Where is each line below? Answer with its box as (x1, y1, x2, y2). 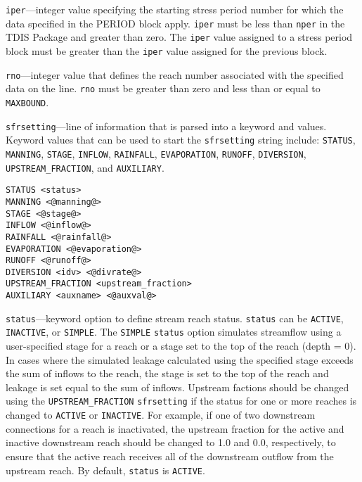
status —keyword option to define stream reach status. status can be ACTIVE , (6, 310, 344, 325)
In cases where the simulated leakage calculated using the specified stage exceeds (6, 352, 354, 367)
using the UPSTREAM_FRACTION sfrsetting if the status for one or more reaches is (6, 393, 357, 408)
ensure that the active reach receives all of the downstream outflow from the (6, 448, 334, 463)
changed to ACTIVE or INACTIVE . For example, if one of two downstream (6, 407, 316, 422)
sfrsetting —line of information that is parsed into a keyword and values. (6, 118, 327, 133)
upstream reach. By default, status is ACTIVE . (6, 462, 205, 477)
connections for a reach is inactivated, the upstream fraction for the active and (6, 421, 344, 436)
